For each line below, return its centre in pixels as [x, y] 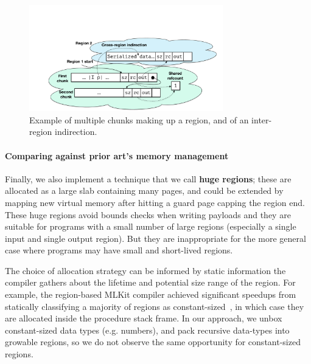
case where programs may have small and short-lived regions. [119, 250]
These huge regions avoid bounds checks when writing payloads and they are [148, 214]
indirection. [76, 132]
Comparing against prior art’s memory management [117, 155]
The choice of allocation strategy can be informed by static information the [145, 270]
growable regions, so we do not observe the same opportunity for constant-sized [153, 342]
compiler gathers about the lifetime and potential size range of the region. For [150, 282]
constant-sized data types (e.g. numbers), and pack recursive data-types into [147, 330]
